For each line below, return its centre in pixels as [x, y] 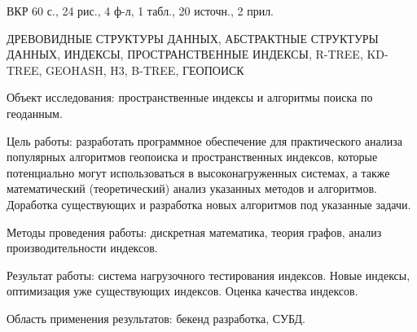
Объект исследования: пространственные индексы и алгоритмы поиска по [190, 97]
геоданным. [35, 113]
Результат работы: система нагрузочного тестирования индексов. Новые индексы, [208, 275]
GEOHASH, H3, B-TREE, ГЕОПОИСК [145, 70]
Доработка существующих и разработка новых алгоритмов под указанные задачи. [209, 204]
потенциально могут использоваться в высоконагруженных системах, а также [198, 172]
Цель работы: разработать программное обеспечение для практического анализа [205, 140]
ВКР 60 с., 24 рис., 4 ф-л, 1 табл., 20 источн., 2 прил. [140, 11]
